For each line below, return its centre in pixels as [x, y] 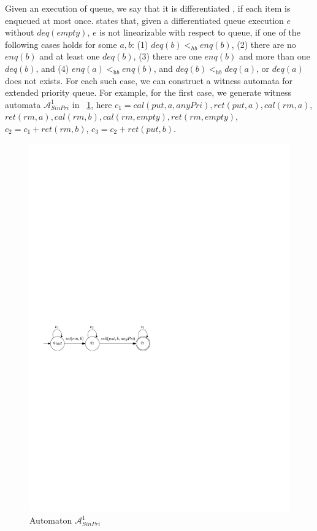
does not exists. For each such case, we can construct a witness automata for [149, 80]
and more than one [274, 56]
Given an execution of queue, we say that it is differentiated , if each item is [148, 8]
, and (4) [52, 68]
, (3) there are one [167, 56]
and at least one [70, 56]
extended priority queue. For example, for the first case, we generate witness [148, 92]
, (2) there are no [264, 44]
